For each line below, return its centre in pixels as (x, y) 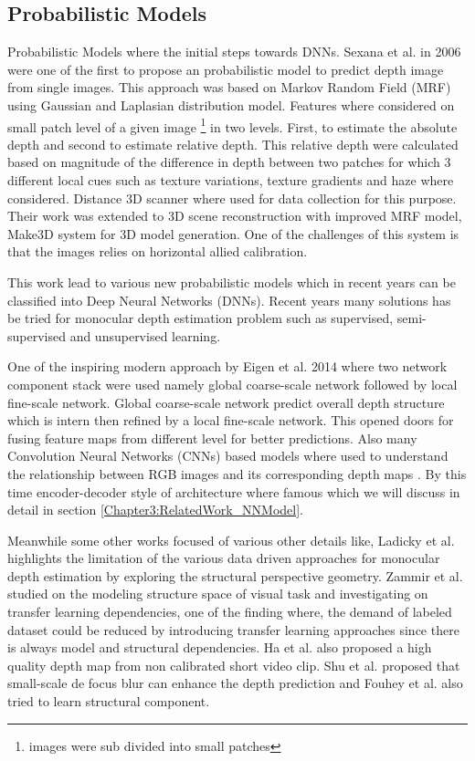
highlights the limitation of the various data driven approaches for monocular (224, 558)
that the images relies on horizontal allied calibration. (158, 251)
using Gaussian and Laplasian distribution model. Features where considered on (231, 104)
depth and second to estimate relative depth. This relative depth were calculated (233, 144)
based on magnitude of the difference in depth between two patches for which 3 (229, 162)
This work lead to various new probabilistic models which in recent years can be (232, 281)
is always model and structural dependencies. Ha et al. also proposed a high (220, 647)
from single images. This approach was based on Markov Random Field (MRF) (229, 87)
